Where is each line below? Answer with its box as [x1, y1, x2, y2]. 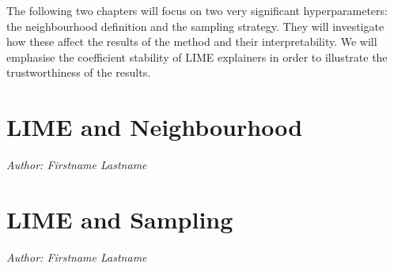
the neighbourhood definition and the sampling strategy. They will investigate [6, 17, 385, 34]
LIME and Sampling [6, 202, 233, 235]
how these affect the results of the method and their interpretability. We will [6, 33, 377, 50]
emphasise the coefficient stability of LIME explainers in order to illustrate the [6, 48, 388, 65]
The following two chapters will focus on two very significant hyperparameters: [6, 2, 388, 18]
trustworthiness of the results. [6, 64, 151, 81]
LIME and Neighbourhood [6, 111, 303, 143]
